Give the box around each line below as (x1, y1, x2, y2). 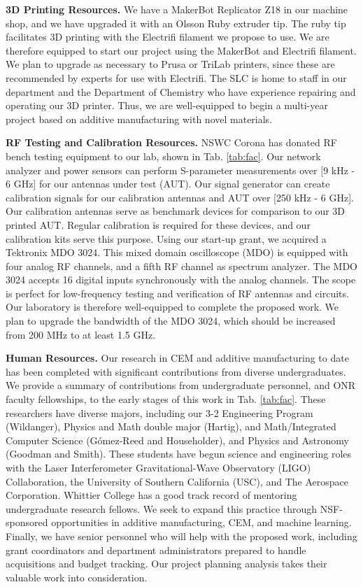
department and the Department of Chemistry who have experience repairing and (6, 84, 356, 99)
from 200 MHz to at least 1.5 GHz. (6, 327, 156, 341)
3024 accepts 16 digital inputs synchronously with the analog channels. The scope (6, 272, 356, 287)
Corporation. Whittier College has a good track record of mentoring (6, 488, 297, 502)
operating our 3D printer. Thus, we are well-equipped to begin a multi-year (6, 98, 328, 113)
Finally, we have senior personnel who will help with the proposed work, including (6, 528, 357, 543)
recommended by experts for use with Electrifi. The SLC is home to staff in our (6, 70, 347, 85)
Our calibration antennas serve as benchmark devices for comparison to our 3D (6, 204, 346, 218)
